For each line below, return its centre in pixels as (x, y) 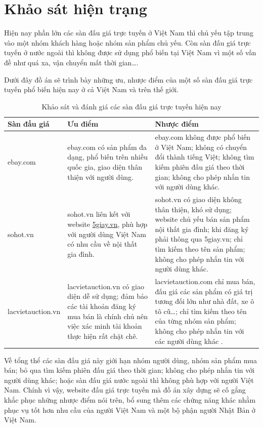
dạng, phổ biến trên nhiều (107, 157)
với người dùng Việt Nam (107, 234)
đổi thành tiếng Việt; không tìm (205, 157)
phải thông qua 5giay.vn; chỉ (199, 239)
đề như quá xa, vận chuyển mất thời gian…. (71, 62)
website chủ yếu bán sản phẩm (202, 219)
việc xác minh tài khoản (105, 326)
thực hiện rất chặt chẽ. (103, 336)
